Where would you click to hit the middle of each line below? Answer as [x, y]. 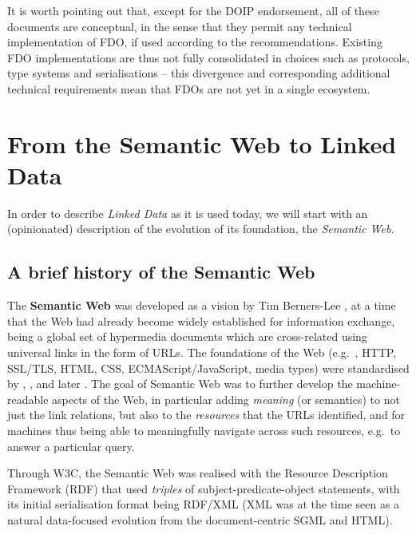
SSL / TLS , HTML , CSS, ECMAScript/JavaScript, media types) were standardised [208, 368]
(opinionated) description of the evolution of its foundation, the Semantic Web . [201, 229]
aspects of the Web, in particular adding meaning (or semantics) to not [226, 399]
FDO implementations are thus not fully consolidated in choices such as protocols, [208, 57]
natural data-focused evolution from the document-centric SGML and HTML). [200, 519]
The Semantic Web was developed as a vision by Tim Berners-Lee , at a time [202, 305]
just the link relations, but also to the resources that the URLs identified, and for [206, 415]
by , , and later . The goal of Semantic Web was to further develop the [180, 384]
